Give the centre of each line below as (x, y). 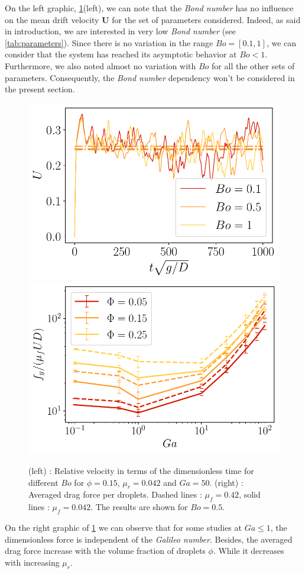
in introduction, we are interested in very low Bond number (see (121, 31)
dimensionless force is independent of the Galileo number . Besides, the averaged (149, 539)
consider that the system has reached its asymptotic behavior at (121, 54)
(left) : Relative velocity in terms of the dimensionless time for (141, 471)
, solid (250, 494)
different (43, 482)
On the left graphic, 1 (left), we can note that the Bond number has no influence (149, 8)
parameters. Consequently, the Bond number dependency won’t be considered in (150, 77)
